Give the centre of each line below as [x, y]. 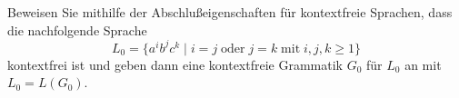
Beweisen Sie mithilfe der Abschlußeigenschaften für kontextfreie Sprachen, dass [230, 12]
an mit [423, 64]
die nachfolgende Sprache [77, 29]
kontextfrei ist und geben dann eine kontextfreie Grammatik [175, 64]
